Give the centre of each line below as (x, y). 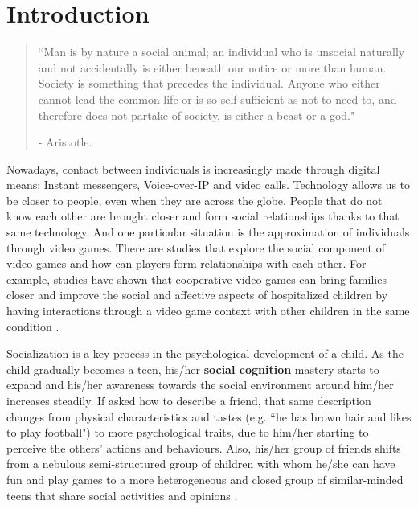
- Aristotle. (65, 142)
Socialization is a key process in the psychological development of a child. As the (205, 353)
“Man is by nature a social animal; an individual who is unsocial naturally (221, 52)
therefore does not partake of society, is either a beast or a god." (197, 115)
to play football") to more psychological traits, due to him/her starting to (188, 432)
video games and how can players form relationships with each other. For (186, 263)
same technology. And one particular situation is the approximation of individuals (208, 232)
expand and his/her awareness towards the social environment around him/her (200, 385)
